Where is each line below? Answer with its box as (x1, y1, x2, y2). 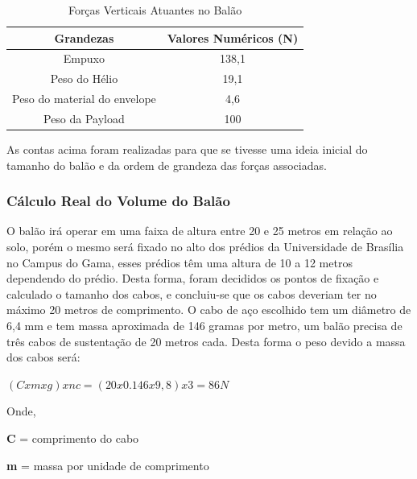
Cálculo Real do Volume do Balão (6, 191, 230, 211)
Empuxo (63, 50, 105, 67)
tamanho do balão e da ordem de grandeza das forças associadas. (6, 156, 327, 173)
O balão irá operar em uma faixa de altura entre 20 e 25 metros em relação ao (6, 222, 393, 239)
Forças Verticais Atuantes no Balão (68, 2, 242, 18)
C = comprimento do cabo (6, 430, 139, 446)
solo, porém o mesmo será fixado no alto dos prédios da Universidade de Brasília (6, 238, 404, 255)
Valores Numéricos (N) (167, 29, 299, 46)
